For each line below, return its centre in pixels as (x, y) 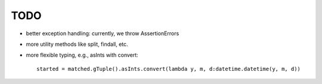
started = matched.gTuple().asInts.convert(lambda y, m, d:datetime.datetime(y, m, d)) (169, 69)
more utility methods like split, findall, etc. (77, 44)
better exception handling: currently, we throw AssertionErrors (103, 33)
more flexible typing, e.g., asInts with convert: (82, 55)
